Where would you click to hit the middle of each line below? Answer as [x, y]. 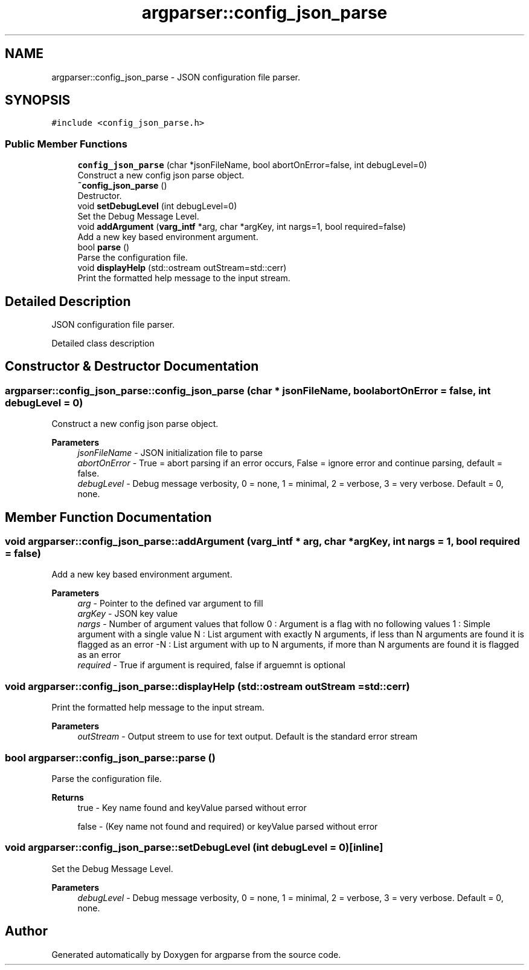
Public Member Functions [66, 144]
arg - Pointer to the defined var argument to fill [170, 604]
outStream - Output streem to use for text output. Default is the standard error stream [248, 737]
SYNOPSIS [38, 100]
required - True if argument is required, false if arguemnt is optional [211, 665]
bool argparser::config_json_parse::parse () [110, 757]
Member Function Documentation [108, 517]
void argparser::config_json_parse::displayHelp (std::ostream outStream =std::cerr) [207, 686]
